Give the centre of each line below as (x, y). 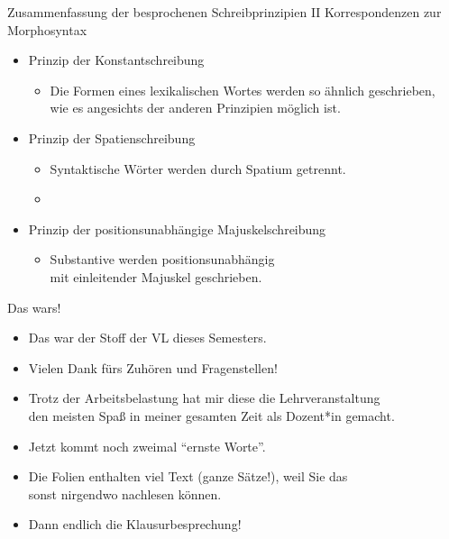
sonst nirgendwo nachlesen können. (125, 493)
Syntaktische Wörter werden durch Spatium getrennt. (198, 168)
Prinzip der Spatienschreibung (112, 137)
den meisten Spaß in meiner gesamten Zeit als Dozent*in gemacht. (211, 415)
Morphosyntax (47, 29)
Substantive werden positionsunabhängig (162, 259)
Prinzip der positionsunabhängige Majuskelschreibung (177, 228)
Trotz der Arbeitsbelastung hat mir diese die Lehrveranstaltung (204, 398)
